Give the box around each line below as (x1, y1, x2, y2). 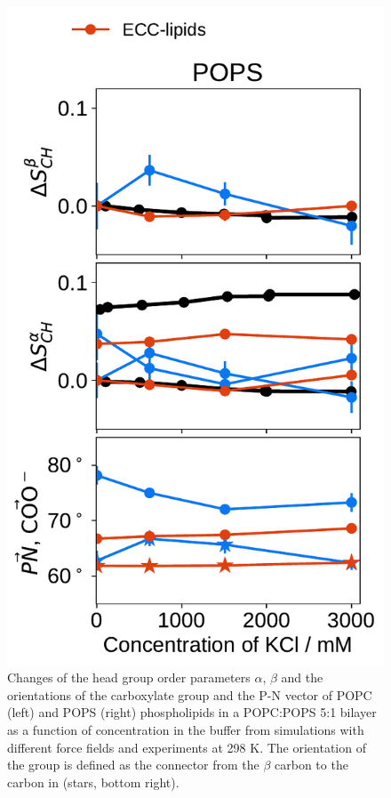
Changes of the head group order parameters (7, 668, 251, 687)
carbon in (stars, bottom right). (7, 772, 180, 791)
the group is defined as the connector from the (7, 755, 259, 774)
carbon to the (275, 755, 348, 774)
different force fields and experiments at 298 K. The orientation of (7, 738, 366, 756)
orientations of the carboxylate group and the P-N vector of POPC (7, 685, 372, 704)
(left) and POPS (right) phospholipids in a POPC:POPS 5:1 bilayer (7, 703, 377, 721)
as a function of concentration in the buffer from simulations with (7, 721, 364, 739)
